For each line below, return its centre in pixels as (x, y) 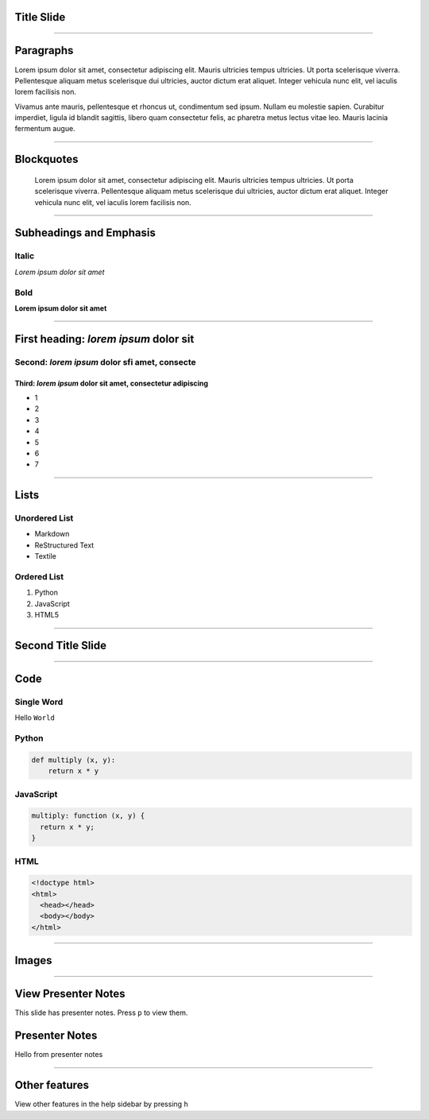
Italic (25, 256)
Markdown (52, 534)
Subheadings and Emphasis (85, 233)
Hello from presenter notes (59, 1055)
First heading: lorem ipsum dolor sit (104, 339)
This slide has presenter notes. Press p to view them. (101, 1013)
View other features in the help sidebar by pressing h (101, 1104)
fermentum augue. (45, 129)
